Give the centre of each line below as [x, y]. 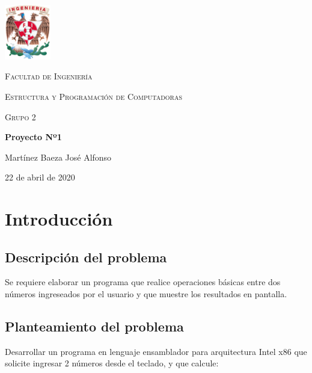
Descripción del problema [86, 257]
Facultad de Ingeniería [49, 76]
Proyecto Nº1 [33, 137]
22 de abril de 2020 [40, 177]
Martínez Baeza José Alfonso [58, 157]
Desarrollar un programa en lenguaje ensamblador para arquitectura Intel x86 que [156, 351]
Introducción [59, 219]
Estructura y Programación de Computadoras [93, 96]
